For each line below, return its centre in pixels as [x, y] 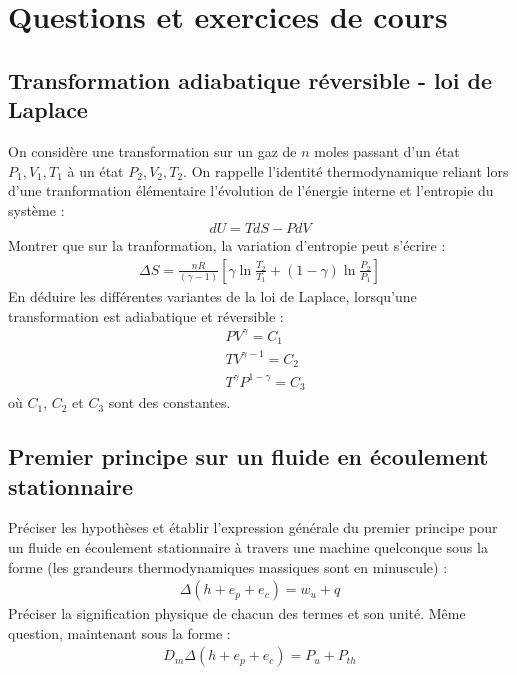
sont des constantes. [169, 402]
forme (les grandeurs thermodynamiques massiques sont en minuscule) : [228, 566]
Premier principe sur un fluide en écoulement [248, 456]
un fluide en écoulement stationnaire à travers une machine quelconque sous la [248, 546]
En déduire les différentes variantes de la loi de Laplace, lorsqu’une [212, 296]
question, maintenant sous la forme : [119, 632]
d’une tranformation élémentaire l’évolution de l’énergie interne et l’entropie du [251, 190]
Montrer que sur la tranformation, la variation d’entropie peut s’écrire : [227, 245]
